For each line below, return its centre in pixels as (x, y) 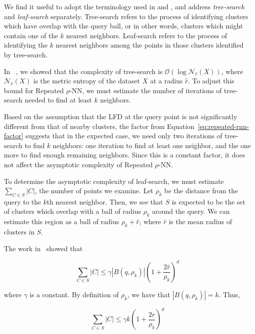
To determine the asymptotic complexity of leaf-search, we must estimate (114, 181)
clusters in (19, 232)
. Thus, (229, 294)
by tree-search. (26, 54)
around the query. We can (191, 211)
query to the (23, 201)
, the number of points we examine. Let (94, 191)
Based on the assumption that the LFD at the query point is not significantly (121, 116)
